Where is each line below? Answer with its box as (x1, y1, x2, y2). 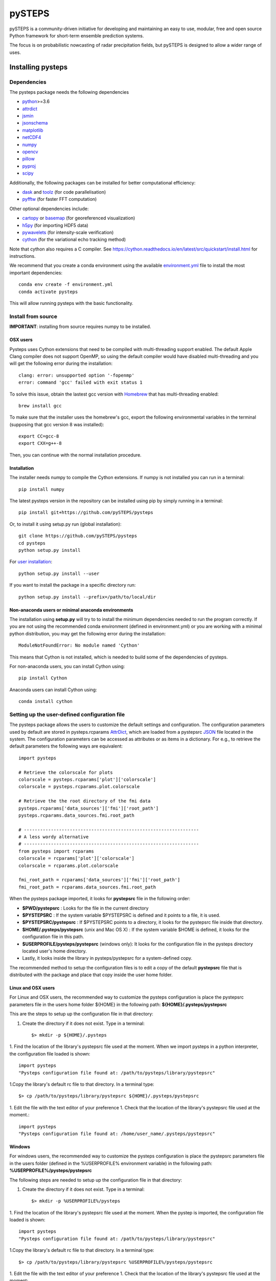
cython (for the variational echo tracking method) (22, 236, 126, 243)
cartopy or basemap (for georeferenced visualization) (22, 215, 135, 221)
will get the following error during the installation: (9, 360, 113, 366)
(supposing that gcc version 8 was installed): (9, 421, 104, 427)
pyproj (22, 163, 36, 169)
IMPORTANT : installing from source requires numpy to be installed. (9, 323, 151, 330)
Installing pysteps (9, 63, 68, 71)
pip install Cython (18, 675, 67, 681)
